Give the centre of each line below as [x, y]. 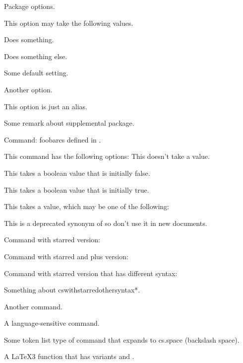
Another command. [33, 306]
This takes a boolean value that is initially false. [77, 173]
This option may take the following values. [69, 23]
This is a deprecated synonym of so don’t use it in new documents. [106, 223]
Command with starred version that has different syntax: [91, 273]
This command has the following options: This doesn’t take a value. [107, 156]
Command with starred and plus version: [66, 256]
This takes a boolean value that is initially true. [77, 189]
